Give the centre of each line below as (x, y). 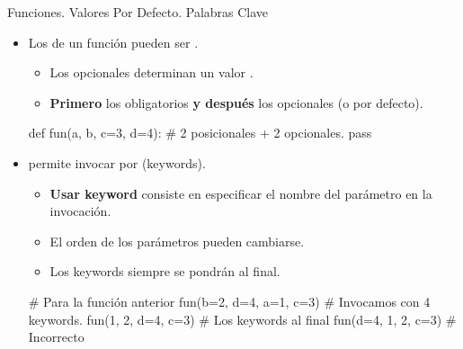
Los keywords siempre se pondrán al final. (165, 271)
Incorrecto (56, 337)
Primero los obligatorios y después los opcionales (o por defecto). (236, 102)
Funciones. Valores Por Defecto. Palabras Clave (138, 12)
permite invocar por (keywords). (117, 162)
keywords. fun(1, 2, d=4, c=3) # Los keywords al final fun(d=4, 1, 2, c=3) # (242, 319)
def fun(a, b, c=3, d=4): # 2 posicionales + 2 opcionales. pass (200, 133)
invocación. (80, 211)
